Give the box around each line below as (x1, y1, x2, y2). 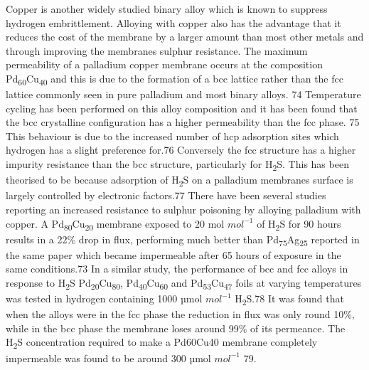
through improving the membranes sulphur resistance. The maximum (6, 43, 308, 58)
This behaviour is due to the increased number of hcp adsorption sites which (6, 128, 339, 143)
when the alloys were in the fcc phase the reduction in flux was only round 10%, (6, 307, 355, 322)
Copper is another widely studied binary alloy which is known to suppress (6, 1, 328, 16)
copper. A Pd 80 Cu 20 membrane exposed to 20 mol (6, 216, 225, 233)
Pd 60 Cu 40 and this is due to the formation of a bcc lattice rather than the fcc (6, 70, 343, 88)
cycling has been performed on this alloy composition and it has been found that (6, 100, 358, 115)
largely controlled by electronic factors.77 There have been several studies (6, 188, 326, 203)
